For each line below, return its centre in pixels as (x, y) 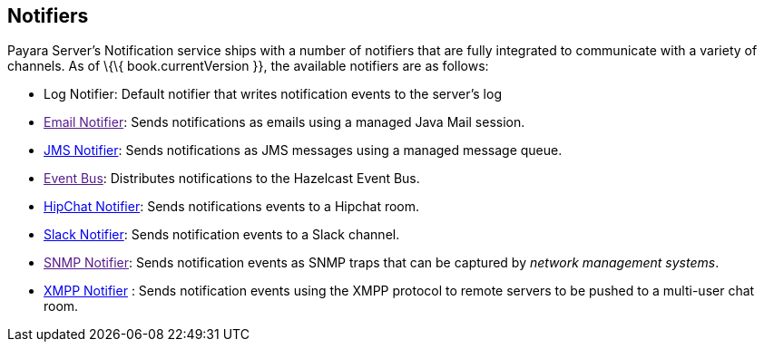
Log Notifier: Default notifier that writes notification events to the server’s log (273, 94)
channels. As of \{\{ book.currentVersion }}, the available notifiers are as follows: (248, 66)
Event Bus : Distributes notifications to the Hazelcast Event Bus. (232, 179)
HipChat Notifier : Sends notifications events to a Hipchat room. (232, 207)
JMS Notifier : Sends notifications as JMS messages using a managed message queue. (303, 150)
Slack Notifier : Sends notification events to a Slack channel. (222, 235)
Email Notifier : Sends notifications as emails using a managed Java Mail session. (284, 122)
